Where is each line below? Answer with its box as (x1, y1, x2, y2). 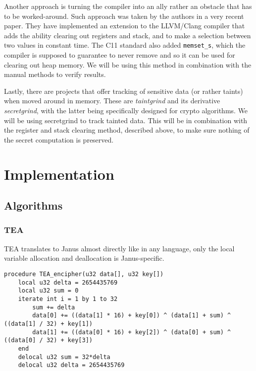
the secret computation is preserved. (4, 134, 114, 145)
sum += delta (32, 303, 75, 311)
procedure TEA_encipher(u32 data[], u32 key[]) (4, 270, 164, 278)
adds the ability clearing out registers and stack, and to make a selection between (4, 30, 251, 40)
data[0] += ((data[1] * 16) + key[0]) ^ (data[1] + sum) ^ (32, 312, 231, 319)
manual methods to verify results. (4, 69, 106, 79)
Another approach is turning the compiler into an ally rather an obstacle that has (4, 1, 252, 11)
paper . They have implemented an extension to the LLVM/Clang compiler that (4, 20, 245, 31)
